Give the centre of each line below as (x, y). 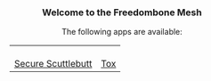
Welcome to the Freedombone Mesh (122, 12)
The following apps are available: (122, 32)
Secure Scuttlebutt (53, 64)
